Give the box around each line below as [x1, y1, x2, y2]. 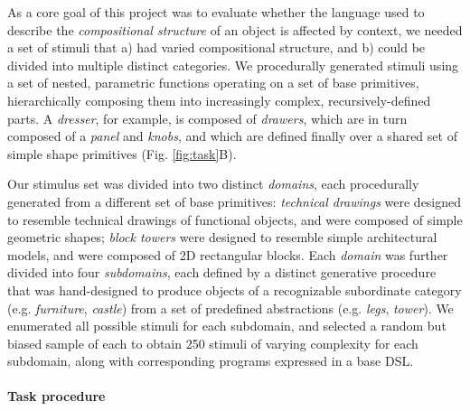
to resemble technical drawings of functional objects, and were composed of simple [7, 210, 463, 229]
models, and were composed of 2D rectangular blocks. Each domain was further [7, 245, 448, 264]
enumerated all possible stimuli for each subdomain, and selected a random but [7, 316, 446, 335]
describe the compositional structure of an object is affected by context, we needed [7, 20, 463, 39]
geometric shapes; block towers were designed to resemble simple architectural [7, 228, 437, 247]
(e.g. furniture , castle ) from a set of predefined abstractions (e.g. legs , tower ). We [7, 298, 454, 317]
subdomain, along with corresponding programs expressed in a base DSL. [7, 351, 414, 370]
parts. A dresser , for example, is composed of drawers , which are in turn [7, 108, 408, 127]
